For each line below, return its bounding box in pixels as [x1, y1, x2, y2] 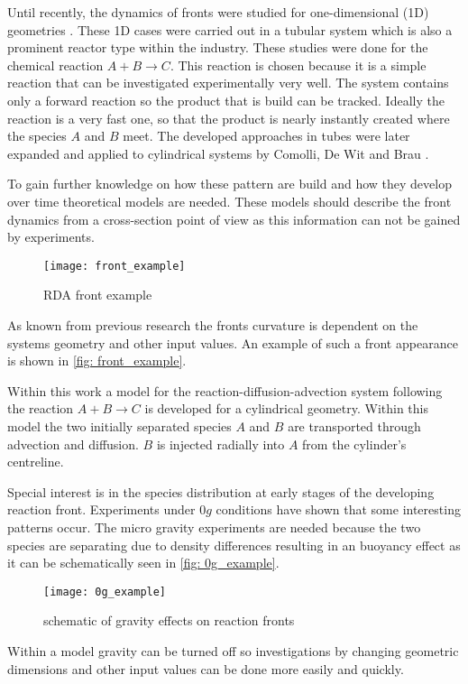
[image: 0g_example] [43, 585, 167, 598]
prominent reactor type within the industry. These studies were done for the [7, 38, 428, 57]
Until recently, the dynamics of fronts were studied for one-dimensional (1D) [7, 3, 429, 21]
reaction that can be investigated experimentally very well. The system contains [7, 73, 449, 92]
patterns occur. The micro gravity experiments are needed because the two [7, 517, 421, 536]
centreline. [7, 452, 64, 471]
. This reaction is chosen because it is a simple [170, 55, 427, 74]
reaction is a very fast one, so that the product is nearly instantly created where [7, 108, 450, 127]
